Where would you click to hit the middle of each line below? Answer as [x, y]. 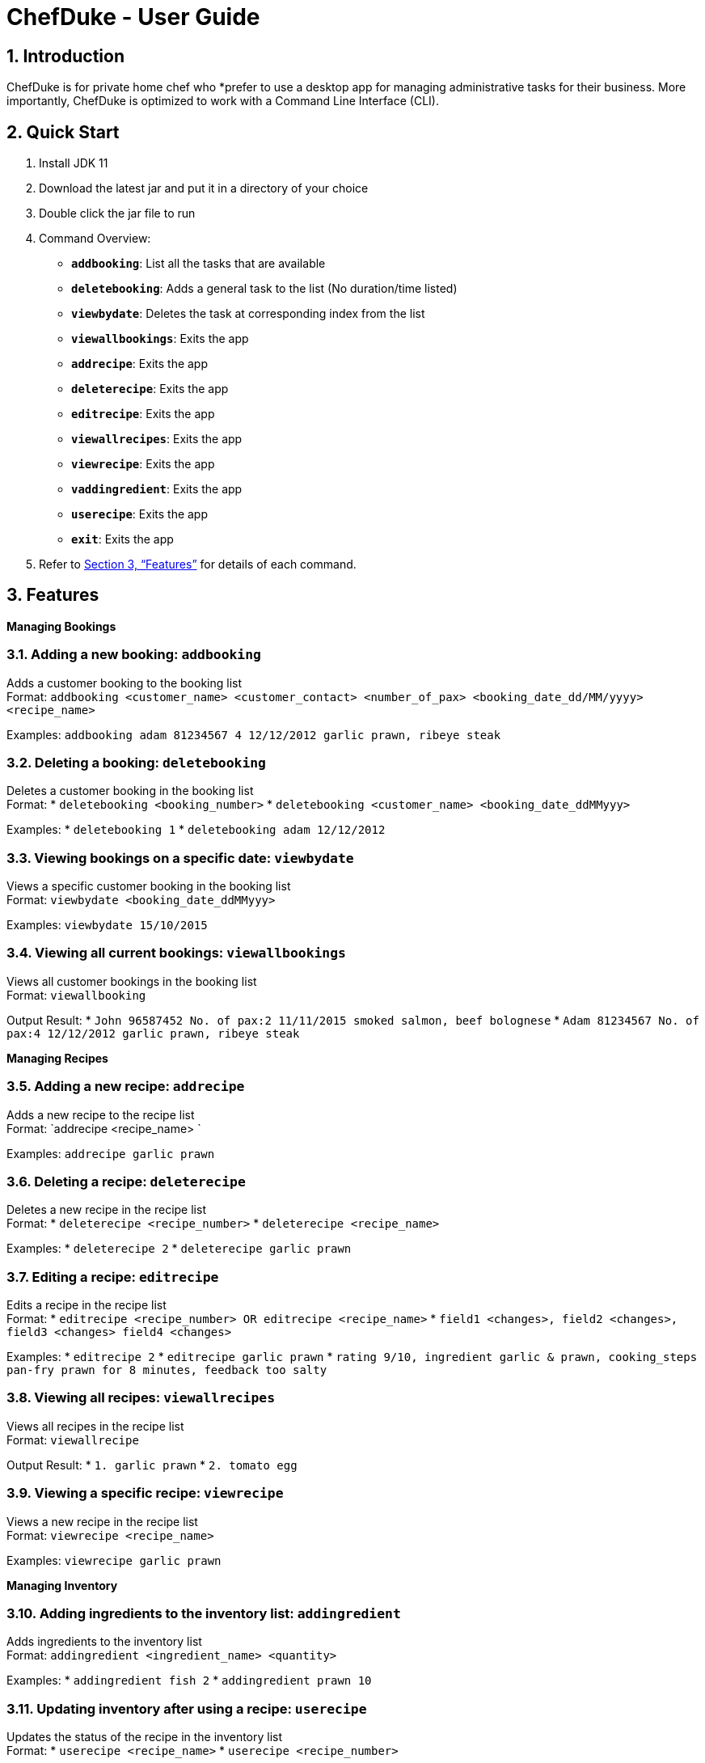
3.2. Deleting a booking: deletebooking [136, 762]
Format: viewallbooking [76, 995]
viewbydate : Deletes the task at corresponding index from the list [248, 314]
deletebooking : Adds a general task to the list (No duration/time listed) [264, 289]
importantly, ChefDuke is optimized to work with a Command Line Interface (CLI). [223, 101]
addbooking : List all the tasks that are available [198, 264]
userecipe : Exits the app [140, 514]
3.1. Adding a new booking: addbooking [134, 655]
